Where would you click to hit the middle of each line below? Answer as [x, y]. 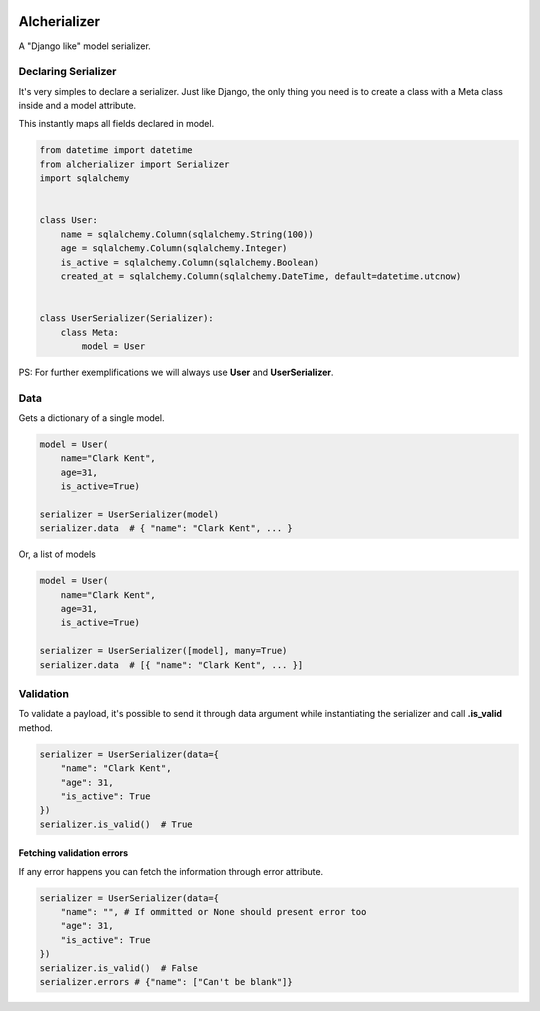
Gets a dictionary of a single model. [91, 418]
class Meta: [90, 332]
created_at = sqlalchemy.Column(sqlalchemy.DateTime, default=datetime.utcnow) [261, 276]
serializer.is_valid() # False [119, 968]
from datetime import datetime [116, 150]
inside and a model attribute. [77, 106]
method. [36, 727]
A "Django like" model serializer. [85, 46]
